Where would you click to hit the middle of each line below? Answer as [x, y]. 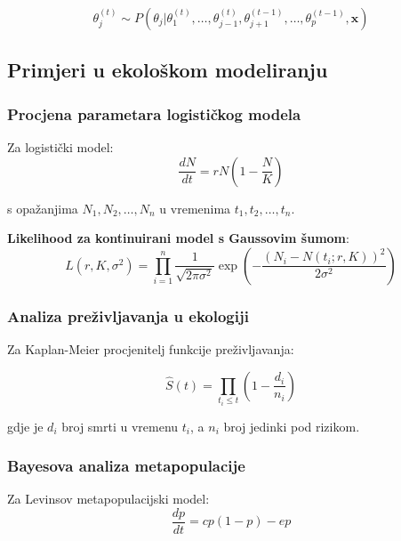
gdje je [25, 426]
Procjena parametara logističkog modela [154, 113]
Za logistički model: [60, 147]
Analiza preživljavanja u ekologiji [128, 315]
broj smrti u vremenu [120, 426]
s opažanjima [43, 208]
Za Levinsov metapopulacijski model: [108, 499]
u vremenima [195, 208]
